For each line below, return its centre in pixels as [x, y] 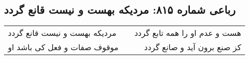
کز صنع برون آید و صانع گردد [193, 47]
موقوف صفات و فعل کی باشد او [63, 47]
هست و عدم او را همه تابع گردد [188, 33]
